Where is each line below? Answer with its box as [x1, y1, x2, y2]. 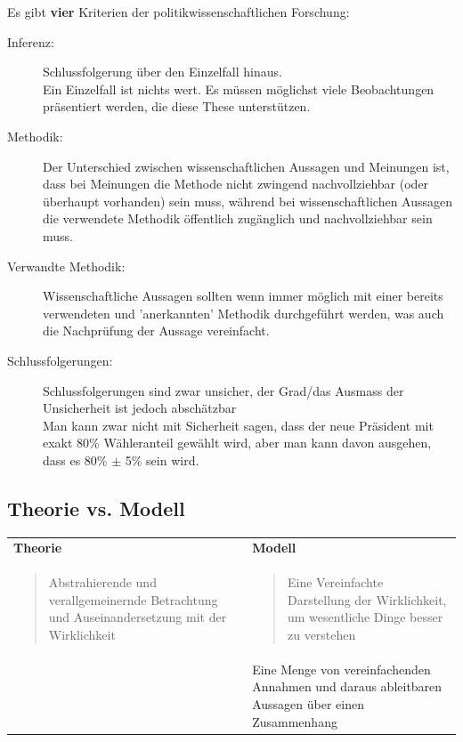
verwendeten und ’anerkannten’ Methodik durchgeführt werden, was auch [43, 303, 444, 322]
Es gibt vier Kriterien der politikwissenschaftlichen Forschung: [7, 3, 350, 20]
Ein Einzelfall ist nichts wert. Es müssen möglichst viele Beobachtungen [43, 79, 435, 98]
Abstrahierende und [48, 573, 157, 592]
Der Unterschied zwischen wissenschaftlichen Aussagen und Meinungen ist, [43, 157, 450, 175]
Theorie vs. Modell [7, 494, 185, 521]
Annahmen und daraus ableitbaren [252, 677, 443, 696]
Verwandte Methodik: [7, 256, 126, 275]
